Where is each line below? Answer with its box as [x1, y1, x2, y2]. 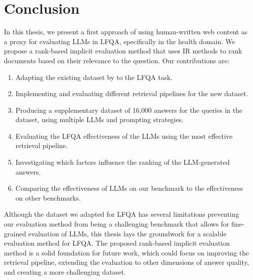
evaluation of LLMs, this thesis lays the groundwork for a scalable [28, 228, 227, 238]
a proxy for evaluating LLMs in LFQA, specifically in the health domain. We [4, 36, 235, 46]
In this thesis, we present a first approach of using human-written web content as [4, 26, 248, 37]
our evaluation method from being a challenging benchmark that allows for [4, 219, 229, 229]
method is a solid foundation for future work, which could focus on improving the [4, 247, 249, 257]
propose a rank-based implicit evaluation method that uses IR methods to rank [4, 46, 242, 56]
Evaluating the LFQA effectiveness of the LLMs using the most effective [15, 130, 233, 141]
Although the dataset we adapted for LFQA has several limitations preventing [4, 209, 239, 219]
